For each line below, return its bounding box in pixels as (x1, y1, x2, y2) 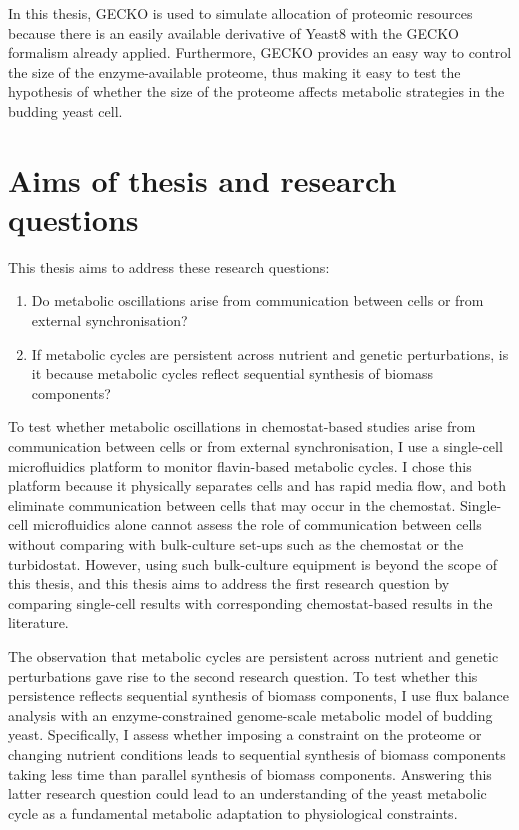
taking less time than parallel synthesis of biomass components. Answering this (8, 763, 492, 784)
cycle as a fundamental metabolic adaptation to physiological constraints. (8, 802, 458, 823)
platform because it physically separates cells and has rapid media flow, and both (8, 475, 506, 496)
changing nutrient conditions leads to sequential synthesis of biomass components (8, 743, 506, 764)
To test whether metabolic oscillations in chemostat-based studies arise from (8, 416, 476, 437)
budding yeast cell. (8, 100, 123, 121)
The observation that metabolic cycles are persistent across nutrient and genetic (8, 645, 499, 666)
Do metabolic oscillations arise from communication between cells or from (31, 290, 484, 311)
